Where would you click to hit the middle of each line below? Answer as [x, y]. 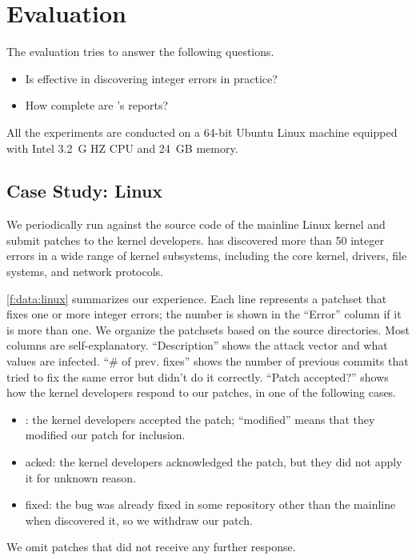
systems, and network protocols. [85, 272]
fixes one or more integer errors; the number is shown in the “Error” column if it [204, 314]
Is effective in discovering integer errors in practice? [151, 78]
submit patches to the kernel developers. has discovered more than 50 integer [195, 240]
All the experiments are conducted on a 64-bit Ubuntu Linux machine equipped [202, 132]
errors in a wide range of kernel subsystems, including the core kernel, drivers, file [207, 256]
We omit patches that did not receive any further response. [151, 547]
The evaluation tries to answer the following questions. [140, 52]
